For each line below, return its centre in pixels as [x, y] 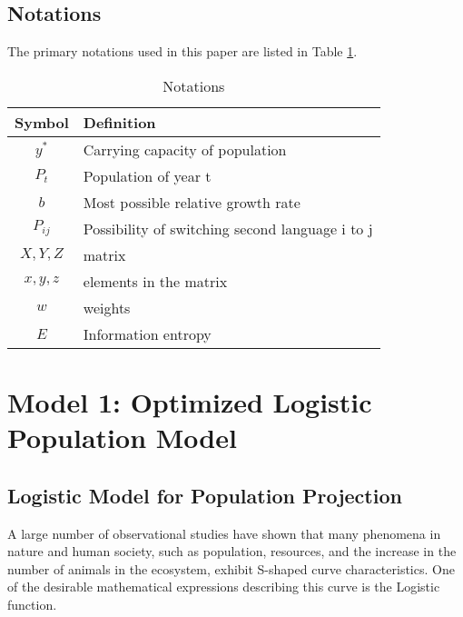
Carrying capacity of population [185, 149]
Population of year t [147, 175]
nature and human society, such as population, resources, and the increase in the [232, 551]
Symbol [42, 122]
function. [32, 604]
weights [107, 307]
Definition [119, 122]
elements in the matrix [155, 281]
